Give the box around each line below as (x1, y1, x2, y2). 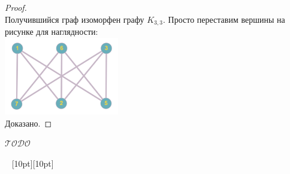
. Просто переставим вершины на (163, 13, 285, 25)
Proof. (5, 1, 27, 13)
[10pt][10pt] (11, 157, 54, 169)
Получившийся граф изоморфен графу (5, 13, 144, 25)
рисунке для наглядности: (5, 25, 98, 38)
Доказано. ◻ (5, 116, 52, 129)
